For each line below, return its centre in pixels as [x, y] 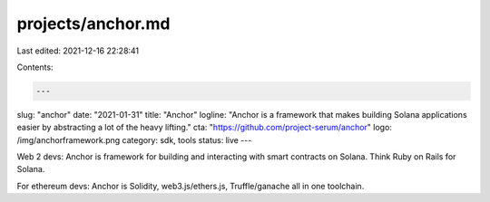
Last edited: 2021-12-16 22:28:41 [78, 51]
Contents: [35, 67]
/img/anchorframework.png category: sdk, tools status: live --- [134, 139]
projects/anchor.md [93, 24]
